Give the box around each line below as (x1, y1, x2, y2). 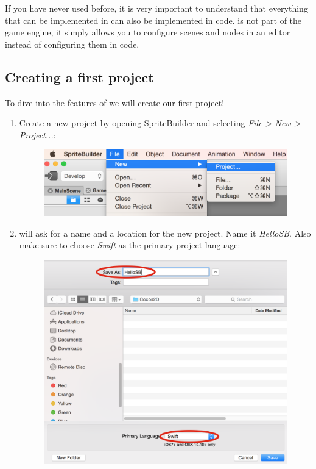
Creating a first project (5, 67, 154, 86)
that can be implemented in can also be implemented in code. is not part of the (5, 13, 302, 26)
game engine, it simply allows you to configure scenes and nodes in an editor (5, 26, 290, 38)
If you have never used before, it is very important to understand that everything (5, 2, 308, 14)
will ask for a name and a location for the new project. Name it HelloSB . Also (19, 226, 311, 239)
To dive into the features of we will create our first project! (5, 96, 225, 109)
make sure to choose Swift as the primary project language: (19, 238, 241, 251)
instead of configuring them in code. (5, 37, 139, 50)
